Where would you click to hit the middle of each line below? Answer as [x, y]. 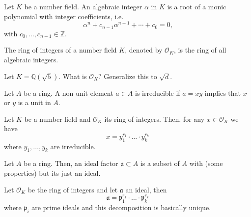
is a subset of [160, 163]
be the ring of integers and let [73, 189]
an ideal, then [146, 189]
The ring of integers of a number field [60, 50]
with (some [206, 163]
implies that [223, 93]
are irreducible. [73, 146]
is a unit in [34, 102]
